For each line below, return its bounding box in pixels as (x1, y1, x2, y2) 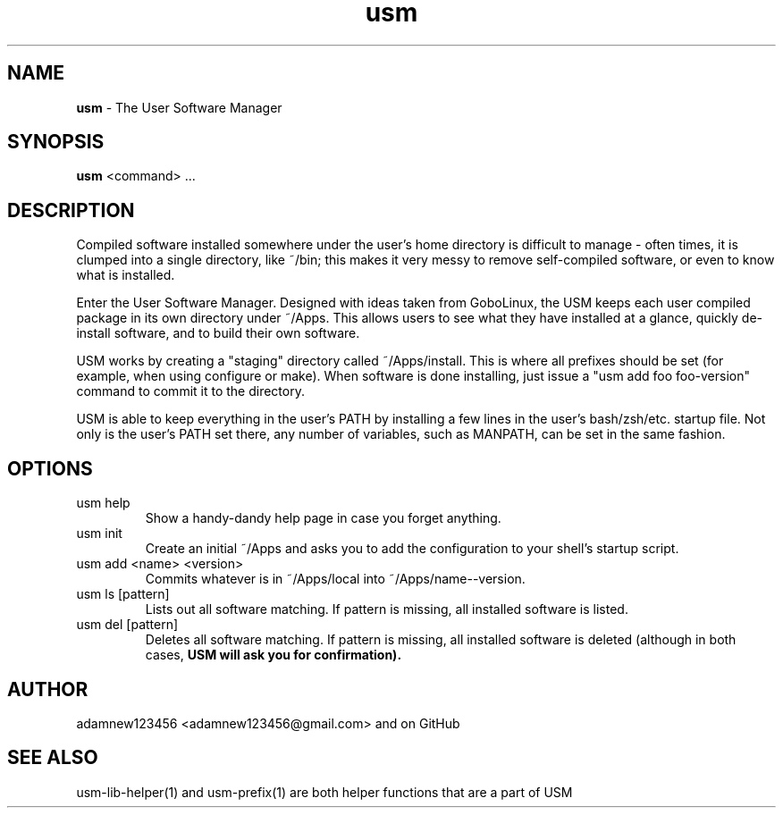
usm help (76, 495, 130, 511)
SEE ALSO (7, 746, 98, 769)
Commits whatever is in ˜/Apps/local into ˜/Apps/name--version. (145, 571, 526, 587)
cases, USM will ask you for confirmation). (145, 647, 402, 663)
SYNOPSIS (7, 130, 105, 154)
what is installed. (76, 267, 175, 283)
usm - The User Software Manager (76, 99, 282, 115)
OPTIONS (7, 457, 93, 480)
